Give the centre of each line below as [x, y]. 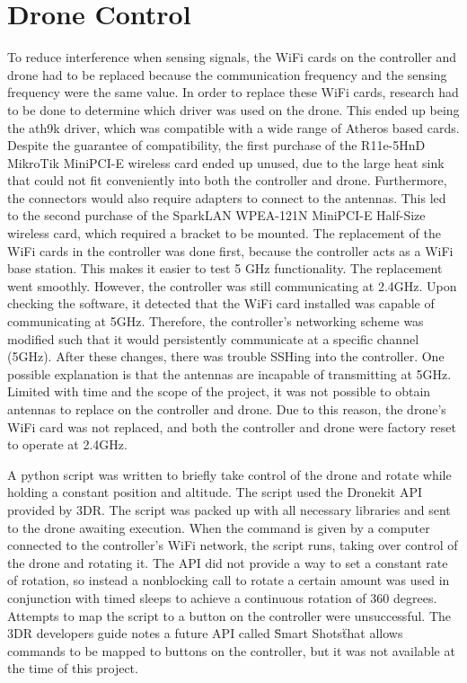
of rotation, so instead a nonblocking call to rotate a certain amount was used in [229, 580]
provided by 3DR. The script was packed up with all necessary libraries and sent [229, 509]
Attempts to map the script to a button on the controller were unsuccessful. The [229, 615]
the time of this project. [73, 668]
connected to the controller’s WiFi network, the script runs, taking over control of [233, 545]
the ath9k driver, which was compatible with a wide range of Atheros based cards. [233, 127]
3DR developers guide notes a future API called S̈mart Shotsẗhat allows [205, 633]
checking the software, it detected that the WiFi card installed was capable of [221, 303]
